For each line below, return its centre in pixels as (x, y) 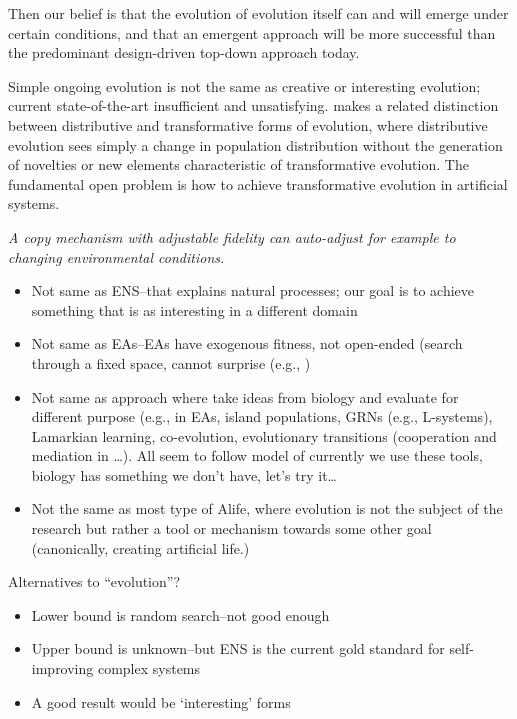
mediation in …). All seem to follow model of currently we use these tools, (257, 455)
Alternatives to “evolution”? (94, 581)
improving (62, 668)
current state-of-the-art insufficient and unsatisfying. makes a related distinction (253, 105)
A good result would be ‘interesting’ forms (161, 701)
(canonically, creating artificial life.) (140, 547)
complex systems (149, 668)
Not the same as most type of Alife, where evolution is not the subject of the (267, 508)
